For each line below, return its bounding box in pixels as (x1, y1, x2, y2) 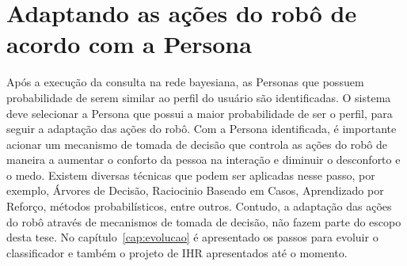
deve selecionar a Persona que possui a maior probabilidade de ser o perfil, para (6, 104, 393, 121)
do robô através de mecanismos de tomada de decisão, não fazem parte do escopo (6, 213, 401, 230)
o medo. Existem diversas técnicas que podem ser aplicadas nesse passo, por (6, 166, 375, 183)
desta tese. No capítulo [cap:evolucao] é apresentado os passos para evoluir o (6, 229, 378, 245)
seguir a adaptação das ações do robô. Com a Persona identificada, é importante (6, 120, 397, 137)
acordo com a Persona (6, 28, 252, 60)
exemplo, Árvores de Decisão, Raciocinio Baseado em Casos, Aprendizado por (6, 182, 384, 199)
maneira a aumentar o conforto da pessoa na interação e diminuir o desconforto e (6, 151, 401, 168)
